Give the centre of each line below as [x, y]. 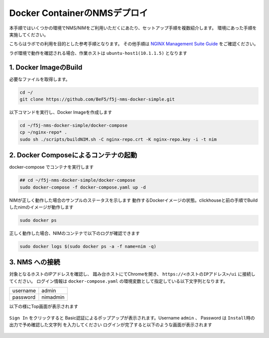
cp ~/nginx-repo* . [43, 132]
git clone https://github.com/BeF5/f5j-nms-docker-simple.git [97, 99]
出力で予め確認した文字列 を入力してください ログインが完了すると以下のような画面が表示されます [111, 325]
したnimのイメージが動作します [41, 207]
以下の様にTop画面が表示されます [44, 307]
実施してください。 [29, 34]
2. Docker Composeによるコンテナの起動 [73, 155]
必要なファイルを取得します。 [40, 79]
